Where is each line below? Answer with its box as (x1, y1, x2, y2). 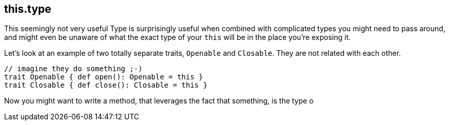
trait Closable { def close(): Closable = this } (4, 81, 208, 90)
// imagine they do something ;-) (4, 65, 143, 73)
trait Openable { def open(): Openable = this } (4, 73, 203, 81)
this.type (4, 3, 51, 15)
